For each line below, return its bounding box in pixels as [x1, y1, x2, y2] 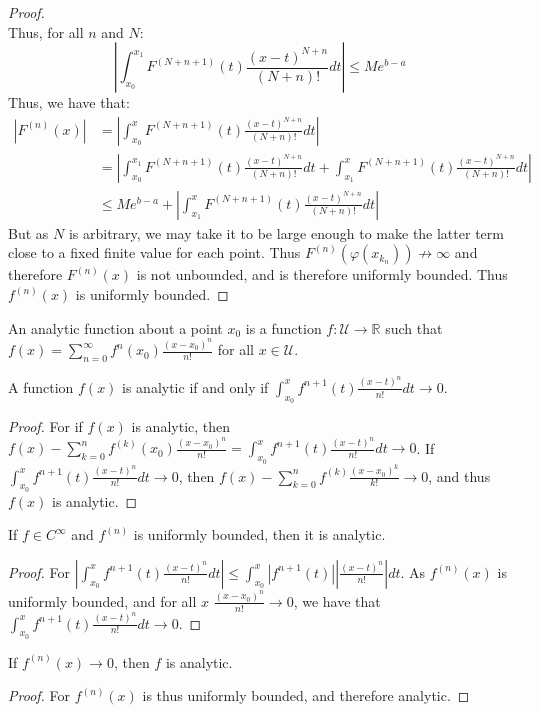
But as [8, 222, 49, 243]
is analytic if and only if [122, 376, 269, 397]
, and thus [428, 465, 491, 486]
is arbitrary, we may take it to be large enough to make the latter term [68, 222, 504, 243]
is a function [245, 317, 322, 338]
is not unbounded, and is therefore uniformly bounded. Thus [136, 264, 508, 285]
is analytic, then [131, 416, 231, 436]
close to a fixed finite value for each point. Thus [8, 242, 301, 263]
